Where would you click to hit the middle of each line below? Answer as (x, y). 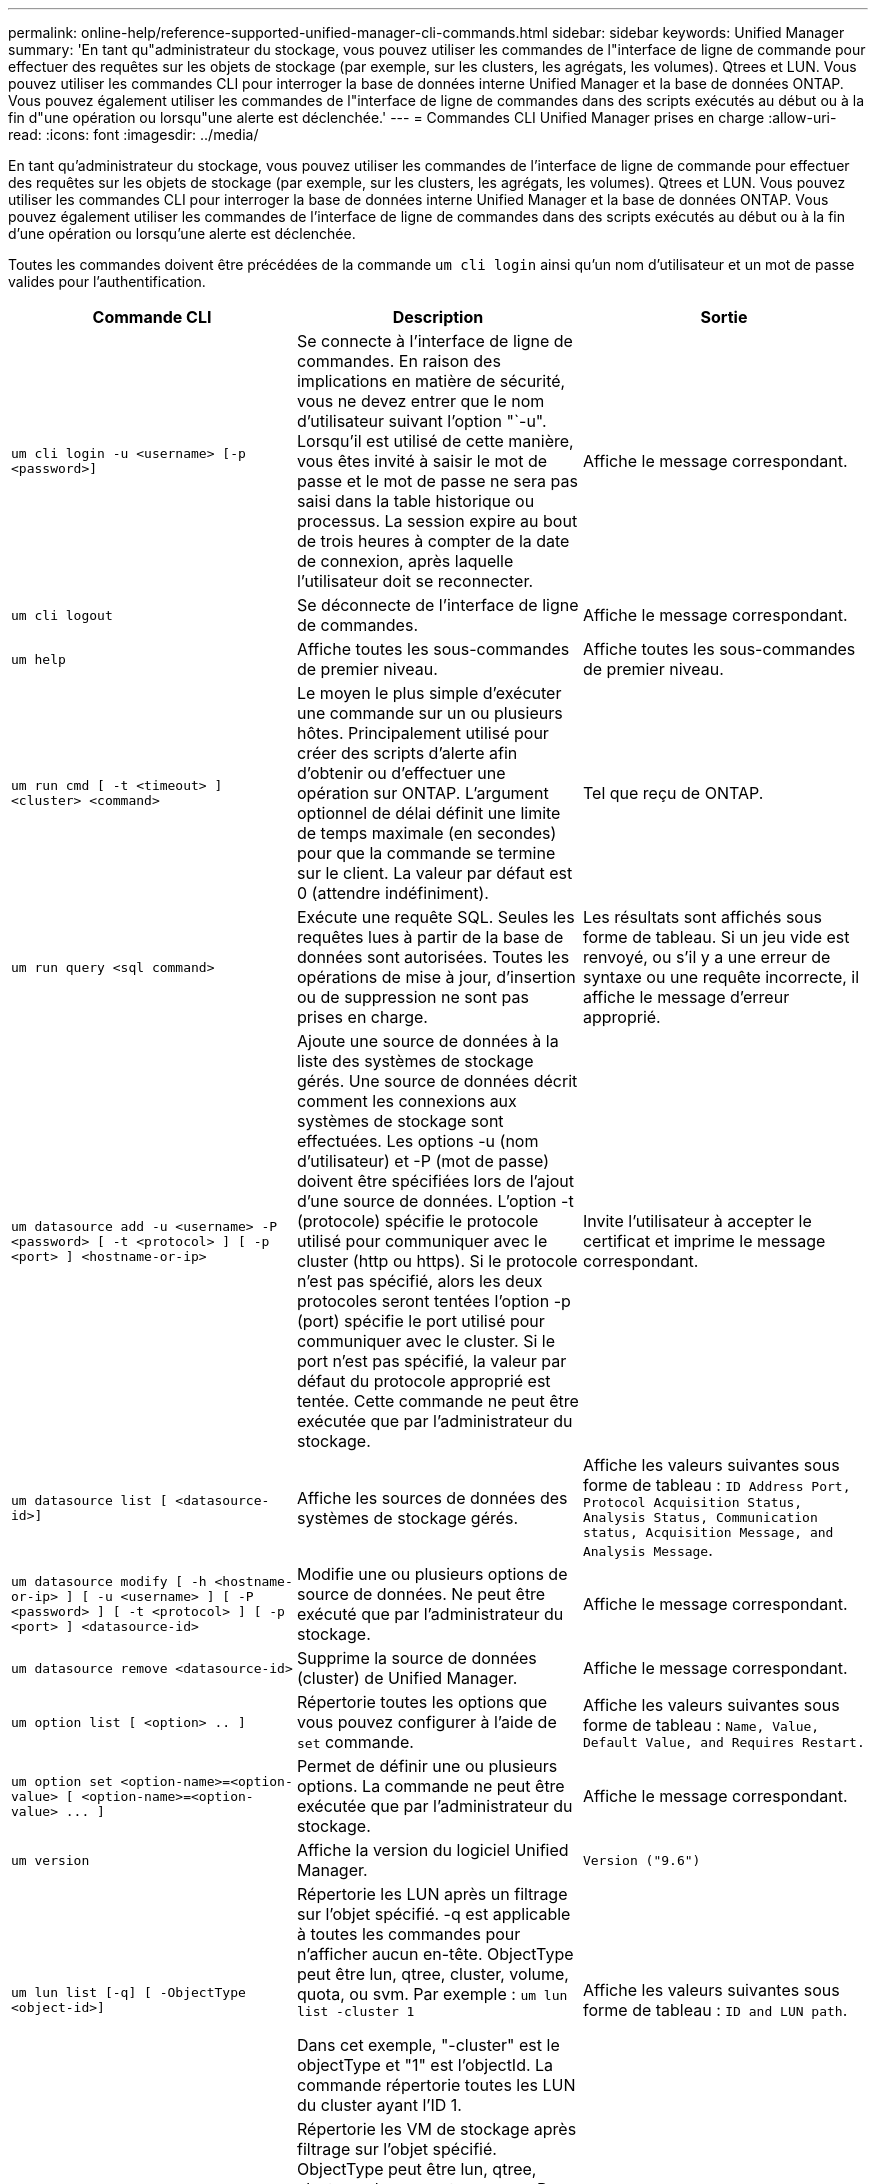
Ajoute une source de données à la (427, 1041)
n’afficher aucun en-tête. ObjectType (435, 1954)
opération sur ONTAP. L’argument (422, 793)
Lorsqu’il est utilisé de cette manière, (435, 441)
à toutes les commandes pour (408, 1934)
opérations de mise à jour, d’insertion (436, 977)
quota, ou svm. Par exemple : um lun (432, 1994)
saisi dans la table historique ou (415, 501)
